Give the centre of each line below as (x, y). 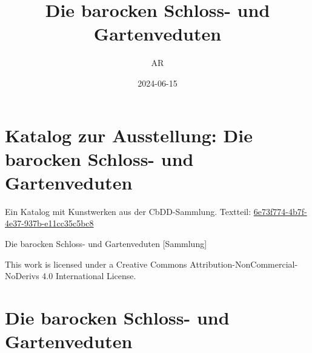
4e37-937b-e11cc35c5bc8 (49, 223)
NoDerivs (22, 276)
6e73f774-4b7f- (280, 211)
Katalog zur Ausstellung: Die (129, 135)
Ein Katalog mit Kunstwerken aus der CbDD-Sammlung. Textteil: (128, 211)
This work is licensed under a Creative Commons (96, 264)
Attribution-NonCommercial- (244, 264)
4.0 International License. (89, 276)
